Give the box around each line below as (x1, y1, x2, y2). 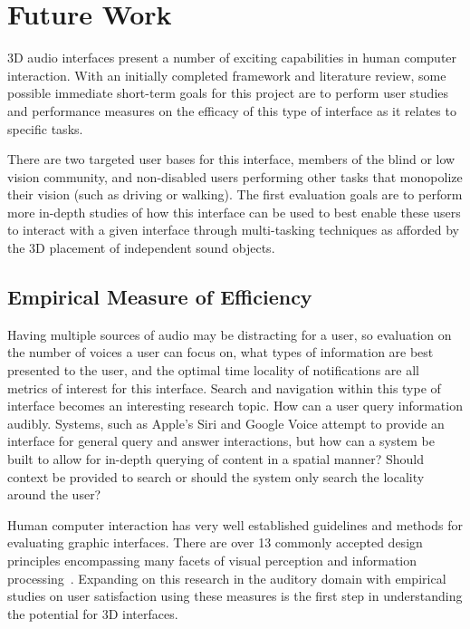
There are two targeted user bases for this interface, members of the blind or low (7, 150, 456, 169)
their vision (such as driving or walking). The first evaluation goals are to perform (7, 185, 463, 204)
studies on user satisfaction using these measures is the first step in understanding (7, 586, 463, 605)
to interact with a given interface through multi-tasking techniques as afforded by (7, 220, 459, 239)
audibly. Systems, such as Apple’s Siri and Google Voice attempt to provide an (7, 413, 445, 432)
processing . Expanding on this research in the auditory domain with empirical (7, 568, 446, 587)
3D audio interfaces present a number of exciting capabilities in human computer (7, 48, 457, 67)
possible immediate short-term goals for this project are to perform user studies (7, 83, 449, 102)
